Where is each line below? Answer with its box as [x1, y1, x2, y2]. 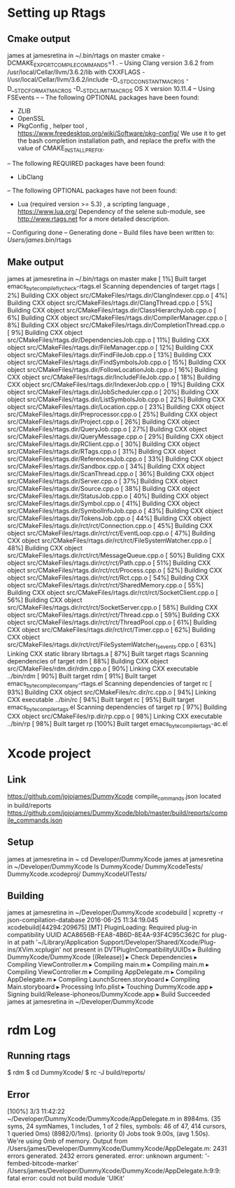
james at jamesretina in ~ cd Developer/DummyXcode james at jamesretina [7, 854, 224, 863]
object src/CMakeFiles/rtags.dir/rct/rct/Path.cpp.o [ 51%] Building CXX [7, 558, 211, 567]
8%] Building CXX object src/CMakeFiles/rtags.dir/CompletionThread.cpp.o [7, 320, 225, 329]
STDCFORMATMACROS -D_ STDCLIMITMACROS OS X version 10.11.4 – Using [13, 84, 215, 94]
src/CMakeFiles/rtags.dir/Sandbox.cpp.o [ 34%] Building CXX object [7, 461, 205, 470]
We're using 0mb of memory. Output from [7, 1137, 128, 1145]
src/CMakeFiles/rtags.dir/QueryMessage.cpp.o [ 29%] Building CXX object [7, 432, 224, 441]
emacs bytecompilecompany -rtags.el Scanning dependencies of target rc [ [7, 679, 212, 689]
